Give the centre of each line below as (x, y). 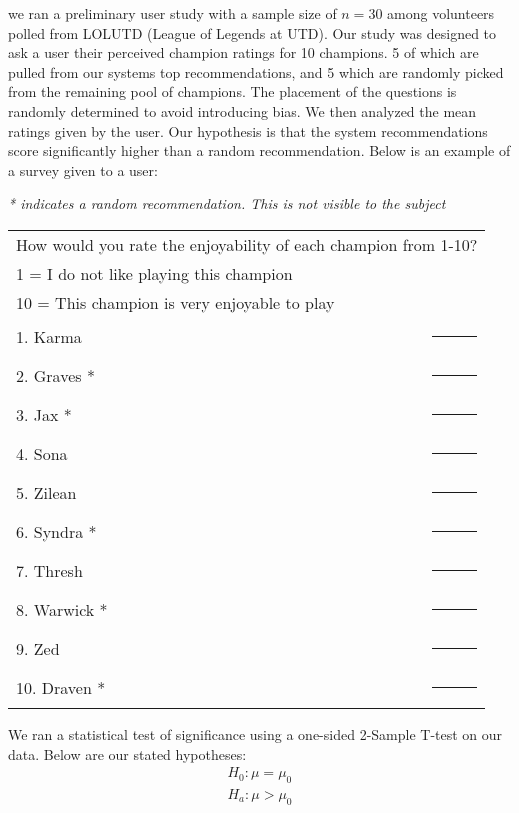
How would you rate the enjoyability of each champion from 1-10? (247, 244)
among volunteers (441, 13)
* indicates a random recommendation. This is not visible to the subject (227, 203)
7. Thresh (49, 570)
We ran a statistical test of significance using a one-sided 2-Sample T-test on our (255, 733)
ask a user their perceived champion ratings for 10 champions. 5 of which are (243, 52)
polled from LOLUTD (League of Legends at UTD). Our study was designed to (252, 32)
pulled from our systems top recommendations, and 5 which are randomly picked (256, 71)
